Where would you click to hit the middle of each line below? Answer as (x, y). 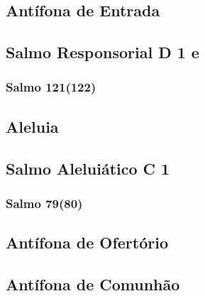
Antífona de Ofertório (87, 242)
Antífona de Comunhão (93, 284)
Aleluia (32, 126)
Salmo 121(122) (51, 87)
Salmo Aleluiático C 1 (88, 168)
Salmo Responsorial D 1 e (102, 52)
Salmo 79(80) (44, 203)
